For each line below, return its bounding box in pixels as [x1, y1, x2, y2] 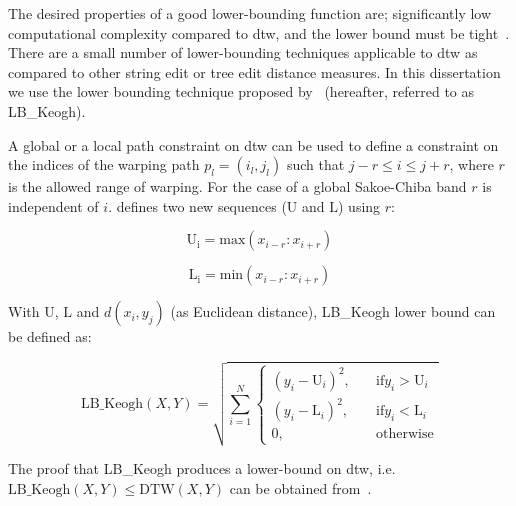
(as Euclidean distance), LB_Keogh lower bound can [170, 301, 496, 322]
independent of [8, 195, 99, 216]
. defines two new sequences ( [108, 195, 287, 216]
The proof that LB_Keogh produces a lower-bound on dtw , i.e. [8, 458, 396, 479]
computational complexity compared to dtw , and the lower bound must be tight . [8, 22, 510, 43]
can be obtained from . [229, 477, 372, 498]
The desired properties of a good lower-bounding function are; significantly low [8, 3, 492, 23]
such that [286, 154, 345, 175]
